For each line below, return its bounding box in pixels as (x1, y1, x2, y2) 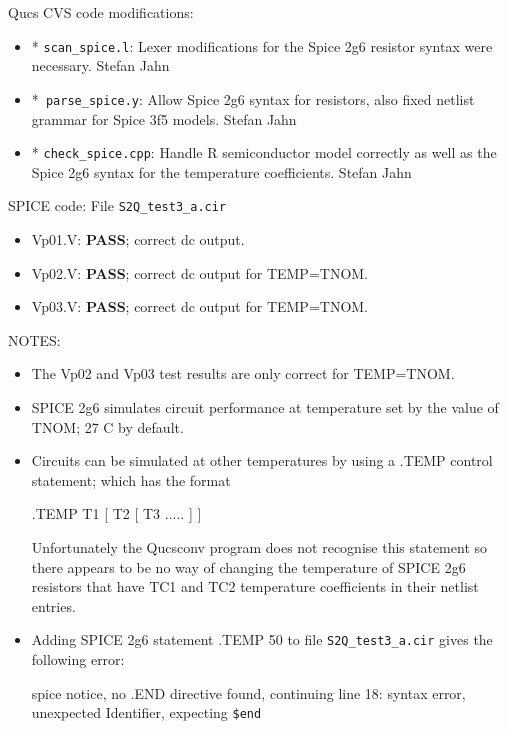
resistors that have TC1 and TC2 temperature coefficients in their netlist (31, 576, 479, 597)
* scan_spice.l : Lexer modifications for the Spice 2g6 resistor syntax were (31, 35, 493, 56)
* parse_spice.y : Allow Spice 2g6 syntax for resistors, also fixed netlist (31, 88, 475, 109)
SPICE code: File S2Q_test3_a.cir (8, 195, 227, 216)
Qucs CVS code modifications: (8, 2, 194, 22)
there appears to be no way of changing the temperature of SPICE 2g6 (31, 556, 466, 577)
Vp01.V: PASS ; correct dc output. (31, 229, 245, 249)
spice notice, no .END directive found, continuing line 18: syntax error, (31, 682, 466, 703)
